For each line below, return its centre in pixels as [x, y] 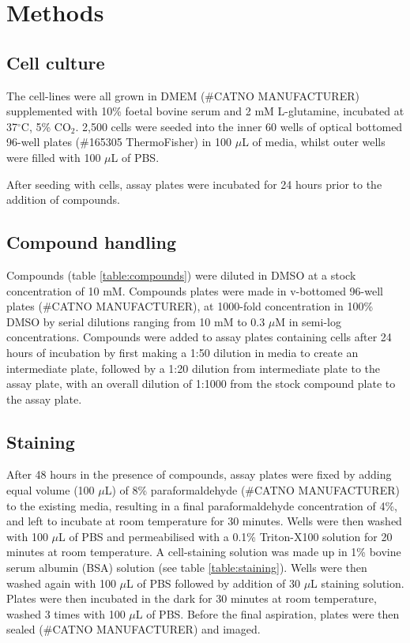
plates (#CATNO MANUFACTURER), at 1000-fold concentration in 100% [190, 306]
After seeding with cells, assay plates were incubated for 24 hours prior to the [194, 184]
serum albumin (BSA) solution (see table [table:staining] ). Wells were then [187, 568]
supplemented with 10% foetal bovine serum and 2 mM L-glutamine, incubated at [205, 111]
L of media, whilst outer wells [314, 142]
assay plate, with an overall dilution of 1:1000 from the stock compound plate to [201, 384]
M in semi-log [308, 321]
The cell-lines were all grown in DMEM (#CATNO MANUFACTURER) [183, 95]
